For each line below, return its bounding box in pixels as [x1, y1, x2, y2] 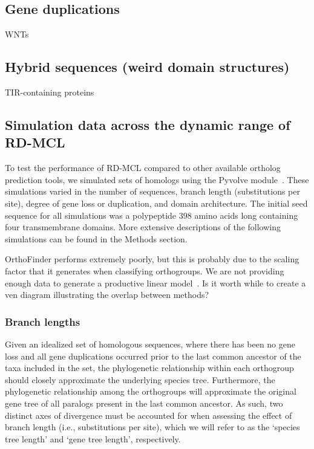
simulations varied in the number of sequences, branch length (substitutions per [5, 185, 300, 198]
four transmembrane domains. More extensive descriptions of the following [5, 221, 281, 233]
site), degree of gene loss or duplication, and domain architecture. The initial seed [5, 196, 308, 209]
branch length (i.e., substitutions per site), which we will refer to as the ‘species [5, 421, 300, 433]
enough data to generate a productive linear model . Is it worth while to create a [5, 276, 306, 289]
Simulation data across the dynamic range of [5, 115, 290, 134]
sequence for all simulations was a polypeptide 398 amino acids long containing [5, 208, 298, 221]
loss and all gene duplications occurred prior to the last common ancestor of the [5, 349, 301, 362]
